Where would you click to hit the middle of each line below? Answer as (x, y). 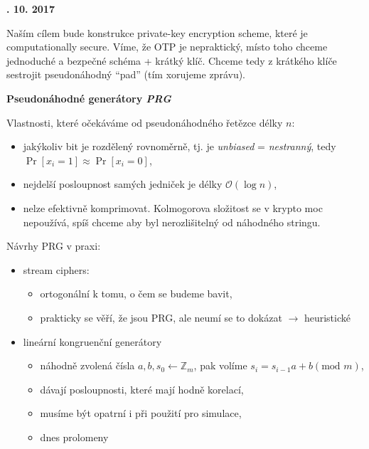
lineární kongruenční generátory (92, 341)
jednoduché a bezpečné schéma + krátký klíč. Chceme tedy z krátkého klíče (172, 60)
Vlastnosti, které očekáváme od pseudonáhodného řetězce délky (145, 122)
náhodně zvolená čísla (87, 365)
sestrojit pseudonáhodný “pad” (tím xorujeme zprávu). (126, 74)
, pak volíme (220, 365)
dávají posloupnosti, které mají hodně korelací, (142, 389)
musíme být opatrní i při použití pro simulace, (141, 413)
